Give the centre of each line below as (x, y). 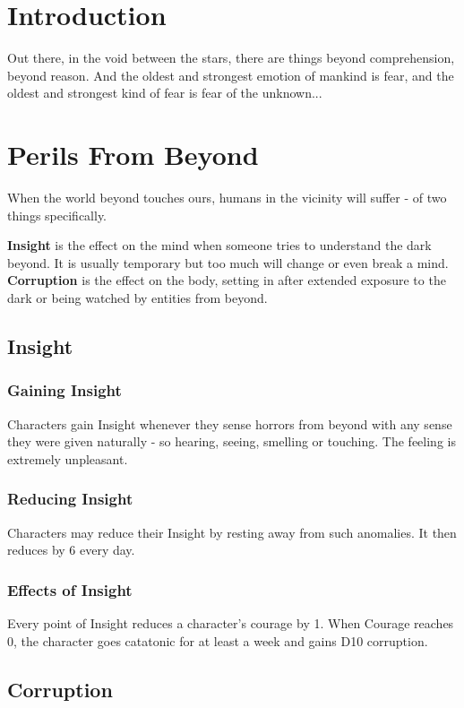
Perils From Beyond (133, 155)
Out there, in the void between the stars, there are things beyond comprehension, (231, 58)
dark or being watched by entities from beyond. (137, 298)
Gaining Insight (64, 390)
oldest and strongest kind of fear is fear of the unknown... (165, 93)
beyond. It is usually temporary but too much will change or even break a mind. (228, 262)
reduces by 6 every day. (71, 550)
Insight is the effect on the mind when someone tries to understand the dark (219, 245)
